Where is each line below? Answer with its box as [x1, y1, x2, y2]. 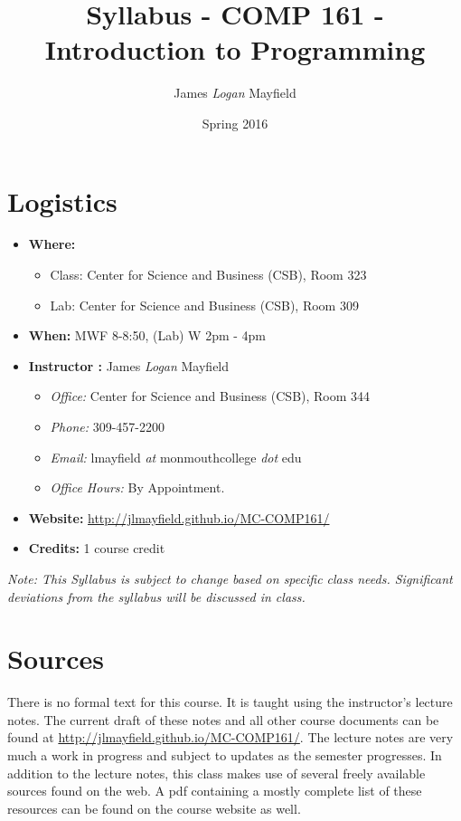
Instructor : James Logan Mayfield [28, 356, 230, 375]
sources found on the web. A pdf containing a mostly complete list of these [7, 781, 422, 800]
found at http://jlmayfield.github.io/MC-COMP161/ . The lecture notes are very [7, 728, 454, 747]
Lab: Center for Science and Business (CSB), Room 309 [50, 295, 359, 314]
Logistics [7, 182, 118, 219]
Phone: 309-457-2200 [50, 417, 165, 435]
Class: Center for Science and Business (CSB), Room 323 [50, 265, 367, 284]
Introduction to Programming [44, 31, 426, 68]
